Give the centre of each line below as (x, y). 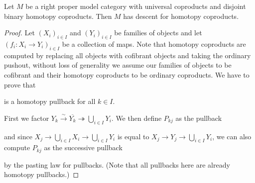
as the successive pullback (83, 147)
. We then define (136, 118)
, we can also (232, 136)
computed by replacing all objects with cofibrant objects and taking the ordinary (127, 55)
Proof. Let (19, 33)
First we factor (27, 118)
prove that (20, 84)
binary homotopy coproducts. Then (58, 16)
